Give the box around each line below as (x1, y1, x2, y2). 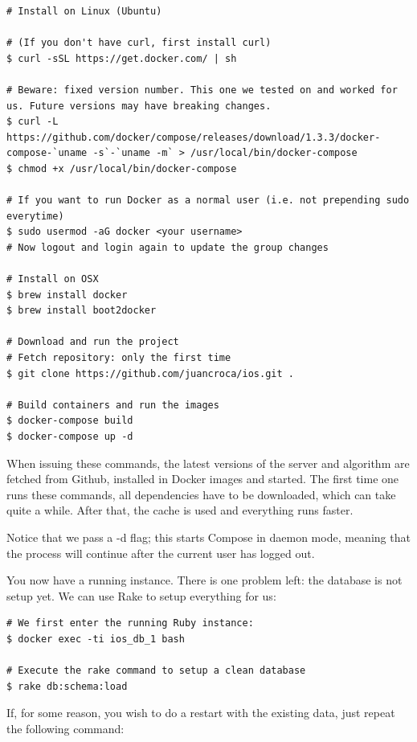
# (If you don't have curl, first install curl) (6, 37, 272, 49)
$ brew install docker (6, 289, 128, 301)
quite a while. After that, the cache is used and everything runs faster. (6, 502, 354, 519)
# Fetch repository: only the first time (6, 352, 231, 364)
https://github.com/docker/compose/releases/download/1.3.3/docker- (6, 131, 381, 143)
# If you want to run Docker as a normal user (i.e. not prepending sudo (6, 195, 410, 207)
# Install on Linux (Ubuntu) (6, 6, 162, 17)
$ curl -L (6, 116, 59, 128)
